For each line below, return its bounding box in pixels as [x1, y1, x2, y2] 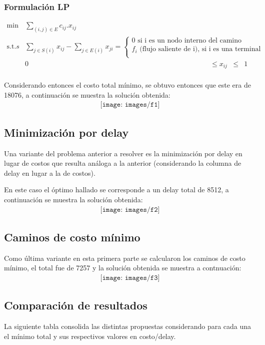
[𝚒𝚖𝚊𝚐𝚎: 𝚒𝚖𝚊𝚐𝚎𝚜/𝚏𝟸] [100, 206, 160, 213]
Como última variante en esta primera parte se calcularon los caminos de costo [4, 252, 245, 263]
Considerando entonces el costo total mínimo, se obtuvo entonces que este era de [4, 80, 251, 90]
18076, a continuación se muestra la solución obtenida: [4, 89, 170, 100]
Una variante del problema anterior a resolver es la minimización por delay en [4, 148, 242, 158]
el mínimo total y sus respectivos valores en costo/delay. [4, 330, 176, 341]
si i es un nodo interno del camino [137, 37, 241, 45]
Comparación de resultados [4, 297, 147, 313]
